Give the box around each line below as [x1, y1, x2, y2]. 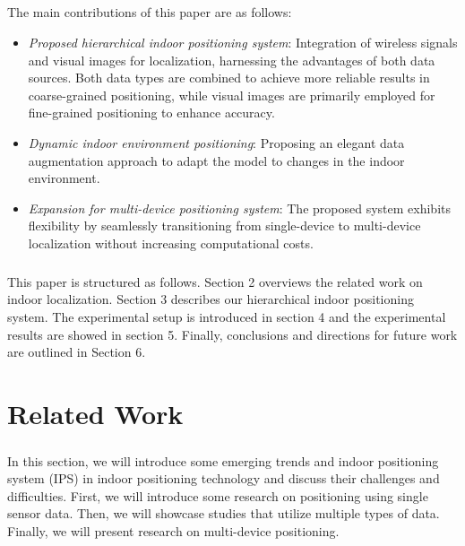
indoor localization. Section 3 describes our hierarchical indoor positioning [7, 290, 414, 308]
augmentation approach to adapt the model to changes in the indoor [28, 151, 405, 169]
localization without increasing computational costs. [28, 233, 314, 252]
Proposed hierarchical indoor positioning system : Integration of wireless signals [28, 32, 458, 51]
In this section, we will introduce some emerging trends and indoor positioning [7, 451, 439, 470]
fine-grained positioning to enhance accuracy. [28, 103, 275, 122]
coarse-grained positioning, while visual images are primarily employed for [28, 85, 435, 104]
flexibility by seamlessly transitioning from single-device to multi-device [28, 216, 421, 235]
